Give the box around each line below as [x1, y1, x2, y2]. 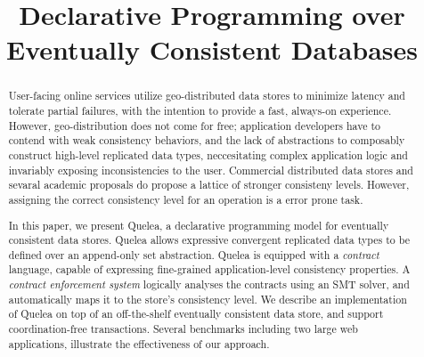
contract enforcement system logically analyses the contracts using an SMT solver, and [8, 277, 410, 292]
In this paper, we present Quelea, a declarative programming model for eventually [8, 217, 389, 232]
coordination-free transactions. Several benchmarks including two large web [8, 321, 358, 337]
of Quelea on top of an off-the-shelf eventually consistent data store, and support [8, 306, 384, 321]
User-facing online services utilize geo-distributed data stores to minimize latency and [8, 88, 405, 103]
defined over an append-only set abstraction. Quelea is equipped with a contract [8, 247, 379, 262]
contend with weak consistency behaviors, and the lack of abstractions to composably [8, 133, 405, 148]
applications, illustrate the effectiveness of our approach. [8, 336, 270, 351]
